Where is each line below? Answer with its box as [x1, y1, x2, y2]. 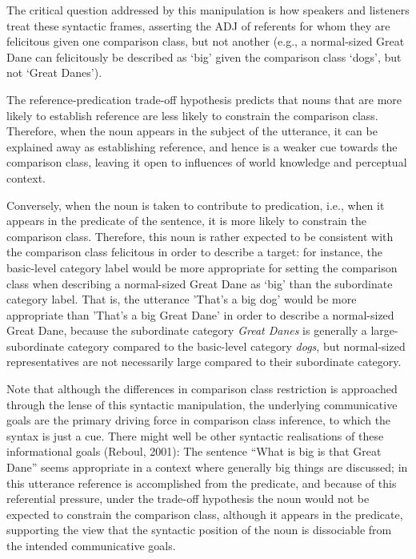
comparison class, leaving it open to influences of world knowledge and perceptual [6, 154, 407, 171]
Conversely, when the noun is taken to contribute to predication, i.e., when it [6, 196, 385, 213]
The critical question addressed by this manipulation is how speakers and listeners [6, 2, 410, 18]
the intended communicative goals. [6, 537, 176, 553]
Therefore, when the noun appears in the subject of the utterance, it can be [6, 123, 378, 139]
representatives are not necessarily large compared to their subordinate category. [6, 353, 402, 370]
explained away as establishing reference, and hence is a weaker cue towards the [6, 138, 398, 155]
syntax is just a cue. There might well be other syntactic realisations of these [6, 427, 384, 444]
